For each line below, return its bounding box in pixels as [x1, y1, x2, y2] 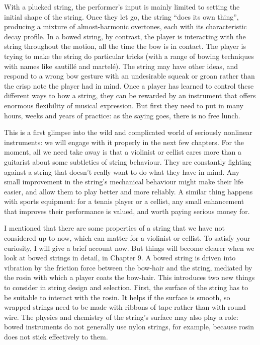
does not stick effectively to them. [4, 331, 108, 341]
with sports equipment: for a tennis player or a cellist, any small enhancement [4, 196, 244, 206]
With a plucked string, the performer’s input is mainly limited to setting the [4, 2, 240, 12]
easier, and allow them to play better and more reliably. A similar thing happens [4, 186, 253, 196]
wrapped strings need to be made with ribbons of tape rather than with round [4, 302, 246, 312]
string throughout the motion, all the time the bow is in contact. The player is [4, 41, 246, 51]
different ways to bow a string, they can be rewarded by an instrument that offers [4, 90, 256, 101]
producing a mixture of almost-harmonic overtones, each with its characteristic [4, 21, 247, 32]
